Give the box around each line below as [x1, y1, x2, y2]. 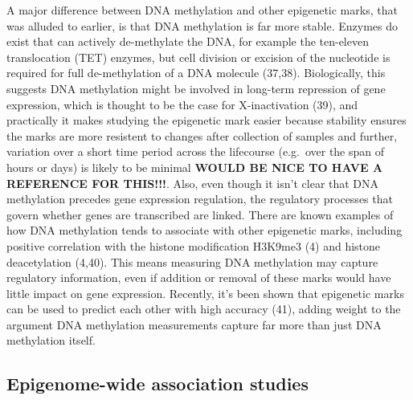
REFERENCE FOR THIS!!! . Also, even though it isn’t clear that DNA [6, 174, 379, 191]
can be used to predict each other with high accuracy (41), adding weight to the [6, 300, 401, 317]
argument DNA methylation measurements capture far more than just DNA [6, 316, 382, 333]
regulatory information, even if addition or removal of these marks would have [6, 269, 391, 286]
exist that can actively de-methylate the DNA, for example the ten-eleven [6, 33, 369, 50]
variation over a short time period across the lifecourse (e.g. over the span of [6, 143, 385, 160]
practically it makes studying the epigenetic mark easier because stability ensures [6, 112, 407, 129]
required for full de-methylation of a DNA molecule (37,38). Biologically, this [6, 64, 386, 81]
